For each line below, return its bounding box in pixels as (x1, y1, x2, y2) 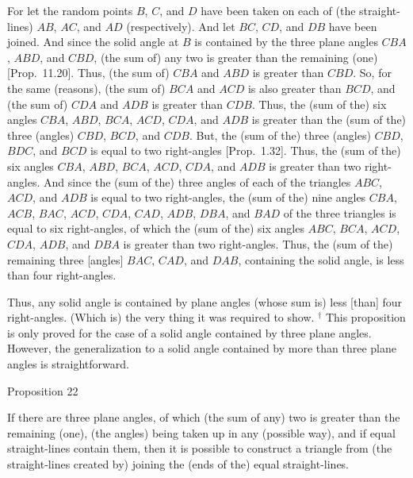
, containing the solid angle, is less (238, 251, 404, 268)
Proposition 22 (7, 382, 78, 399)
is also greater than (247, 79, 342, 96)
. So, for (353, 64, 392, 81)
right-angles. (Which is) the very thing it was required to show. (7, 309, 315, 326)
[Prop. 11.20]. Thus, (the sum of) (7, 64, 170, 81)
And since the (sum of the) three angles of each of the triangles (43, 173, 351, 190)
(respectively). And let (126, 17, 235, 34)
